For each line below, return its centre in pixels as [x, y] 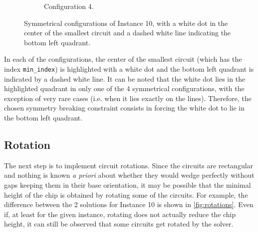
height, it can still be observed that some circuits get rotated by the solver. [119, 224]
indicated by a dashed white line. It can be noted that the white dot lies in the [125, 78]
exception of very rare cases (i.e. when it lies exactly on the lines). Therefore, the [128, 98]
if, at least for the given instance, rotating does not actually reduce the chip [120, 214]
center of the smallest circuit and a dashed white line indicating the [128, 33]
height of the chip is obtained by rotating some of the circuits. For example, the [126, 194]
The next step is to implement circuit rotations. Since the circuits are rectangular [129, 165]
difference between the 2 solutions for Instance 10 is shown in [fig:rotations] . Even [129, 204]
